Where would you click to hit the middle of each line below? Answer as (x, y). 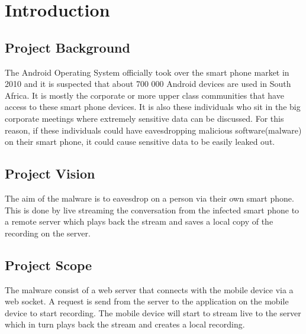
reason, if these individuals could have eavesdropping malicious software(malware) (153, 130)
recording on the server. (48, 233)
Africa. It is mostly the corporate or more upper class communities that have (144, 95)
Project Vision (50, 174)
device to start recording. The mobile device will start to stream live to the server (153, 312)
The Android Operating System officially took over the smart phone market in (147, 72)
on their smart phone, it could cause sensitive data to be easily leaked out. (140, 142)
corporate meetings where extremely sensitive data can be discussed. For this (144, 118)
